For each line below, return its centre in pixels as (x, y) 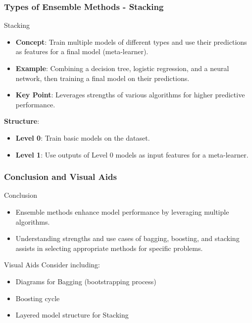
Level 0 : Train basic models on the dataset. (83, 137)
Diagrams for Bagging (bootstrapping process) (86, 281)
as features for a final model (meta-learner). (82, 51)
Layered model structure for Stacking (72, 315)
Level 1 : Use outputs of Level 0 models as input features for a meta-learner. (132, 154)
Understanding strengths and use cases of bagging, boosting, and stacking (127, 238)
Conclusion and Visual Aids (60, 177)
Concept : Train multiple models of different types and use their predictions (131, 41)
